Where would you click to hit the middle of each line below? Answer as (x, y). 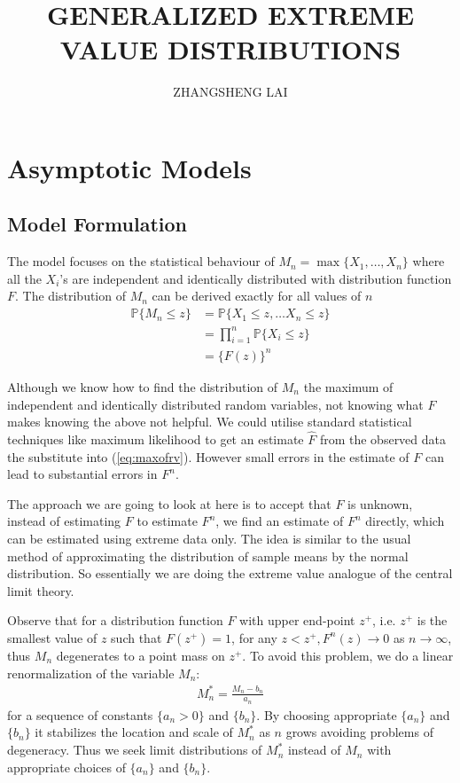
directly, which (405, 521)
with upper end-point (297, 620)
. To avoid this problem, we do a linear (348, 655)
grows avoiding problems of (359, 732)
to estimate (167, 521)
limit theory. (41, 590)
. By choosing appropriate (327, 714)
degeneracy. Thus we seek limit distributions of (135, 750)
